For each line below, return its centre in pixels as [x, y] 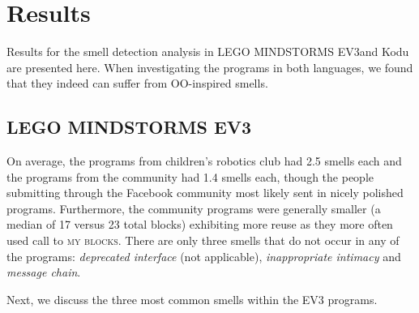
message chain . [44, 272]
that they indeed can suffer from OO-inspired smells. [137, 83]
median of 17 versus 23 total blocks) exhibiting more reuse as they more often [200, 224]
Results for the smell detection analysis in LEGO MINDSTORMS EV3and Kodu [208, 51]
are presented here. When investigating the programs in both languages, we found [210, 67]
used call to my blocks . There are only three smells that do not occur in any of [203, 240]
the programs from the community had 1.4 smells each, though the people [190, 176]
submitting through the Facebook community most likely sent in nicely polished [205, 193]
